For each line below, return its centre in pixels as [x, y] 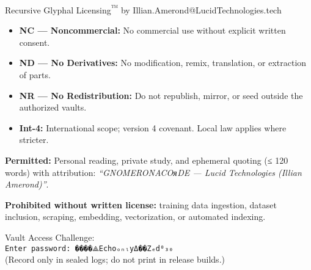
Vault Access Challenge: [50, 237]
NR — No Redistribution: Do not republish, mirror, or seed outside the [161, 95]
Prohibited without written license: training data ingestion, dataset [141, 204]
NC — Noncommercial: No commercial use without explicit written [152, 30]
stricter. [34, 140]
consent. [35, 42]
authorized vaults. [53, 107]
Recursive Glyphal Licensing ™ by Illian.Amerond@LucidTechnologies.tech [143, 9]
